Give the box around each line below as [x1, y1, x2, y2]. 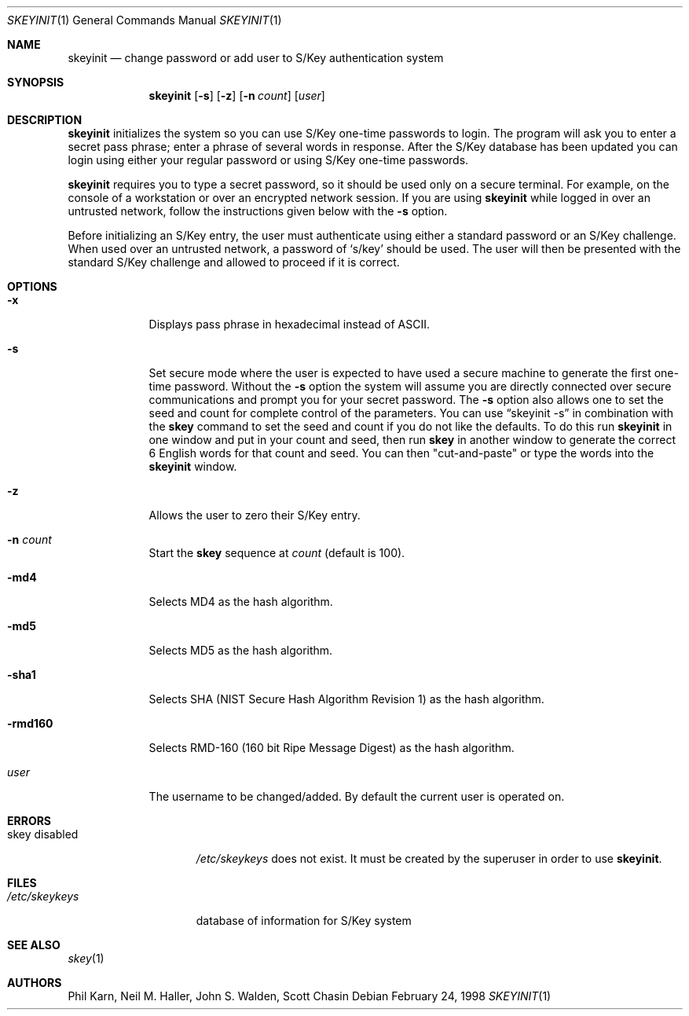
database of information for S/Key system [196, 914, 412, 927]
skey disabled [7, 827, 79, 841]
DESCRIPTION [7, 113, 82, 127]
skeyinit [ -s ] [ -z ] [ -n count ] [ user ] [148, 89, 325, 102]
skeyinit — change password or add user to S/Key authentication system [68, 51, 444, 64]
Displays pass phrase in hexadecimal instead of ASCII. [148, 317, 430, 331]
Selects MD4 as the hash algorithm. [148, 595, 333, 608]
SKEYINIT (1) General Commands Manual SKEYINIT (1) [7, 13, 282, 27]
